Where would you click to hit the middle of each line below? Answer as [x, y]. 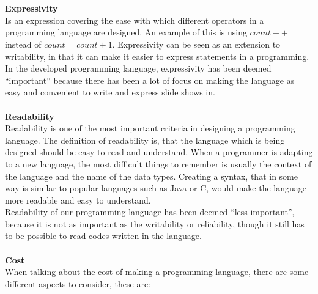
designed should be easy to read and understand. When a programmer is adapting [159, 152]
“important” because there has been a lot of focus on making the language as [150, 80]
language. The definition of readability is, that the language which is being [145, 140]
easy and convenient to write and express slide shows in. [110, 92]
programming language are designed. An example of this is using [126, 32]
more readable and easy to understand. [78, 200]
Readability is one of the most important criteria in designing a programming [150, 128]
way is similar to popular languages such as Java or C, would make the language [156, 188]
